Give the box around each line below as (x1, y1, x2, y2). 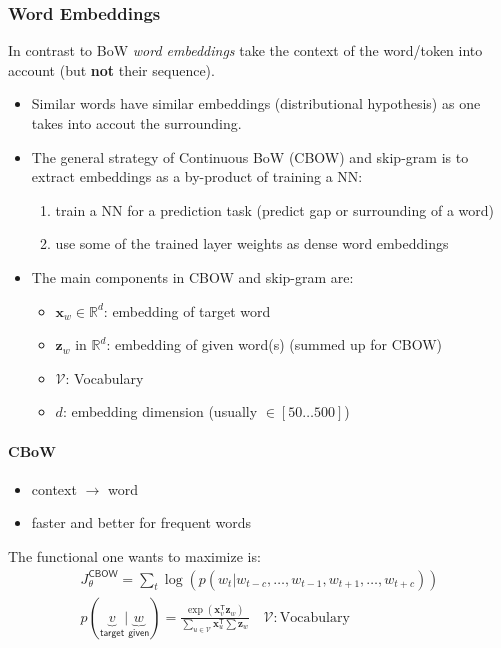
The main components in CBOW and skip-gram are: (31, 266, 354, 287)
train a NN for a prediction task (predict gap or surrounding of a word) (55, 199, 495, 220)
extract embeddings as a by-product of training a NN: (31, 166, 363, 187)
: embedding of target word (103, 300, 271, 321)
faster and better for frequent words (31, 512, 252, 533)
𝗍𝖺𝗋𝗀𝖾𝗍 (99, 628, 125, 639)
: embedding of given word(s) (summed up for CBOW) (106, 334, 443, 355)
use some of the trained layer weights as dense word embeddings (55, 233, 449, 254)
